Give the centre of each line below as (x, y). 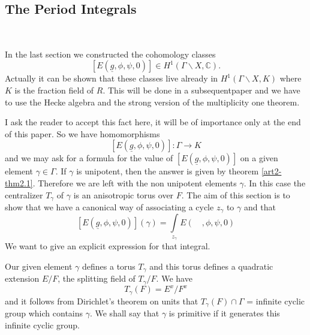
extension (22, 278)
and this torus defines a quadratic (211, 266)
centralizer (24, 194)
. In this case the (275, 182)
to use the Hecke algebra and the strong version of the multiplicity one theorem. (152, 102)
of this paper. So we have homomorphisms (82, 133)
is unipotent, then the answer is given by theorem (168, 171)
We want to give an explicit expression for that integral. (108, 246)
